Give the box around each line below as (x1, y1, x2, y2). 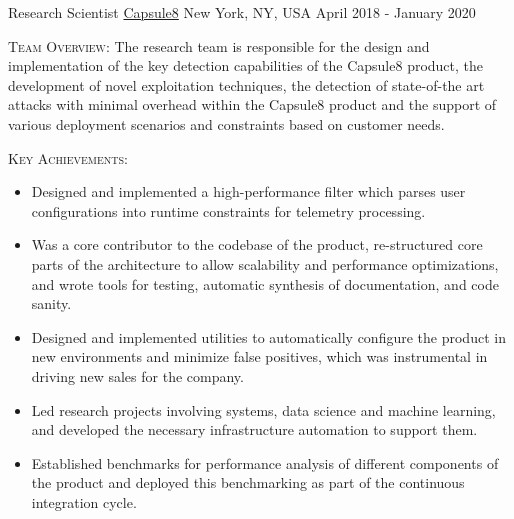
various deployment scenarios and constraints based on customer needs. (8, 113, 445, 134)
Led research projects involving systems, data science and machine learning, (31, 399, 496, 420)
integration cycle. (31, 491, 137, 512)
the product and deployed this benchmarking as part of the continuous (31, 472, 465, 493)
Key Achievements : (8, 147, 128, 168)
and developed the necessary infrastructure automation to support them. (31, 419, 478, 440)
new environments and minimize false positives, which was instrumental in (31, 346, 488, 367)
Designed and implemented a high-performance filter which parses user (31, 181, 466, 202)
